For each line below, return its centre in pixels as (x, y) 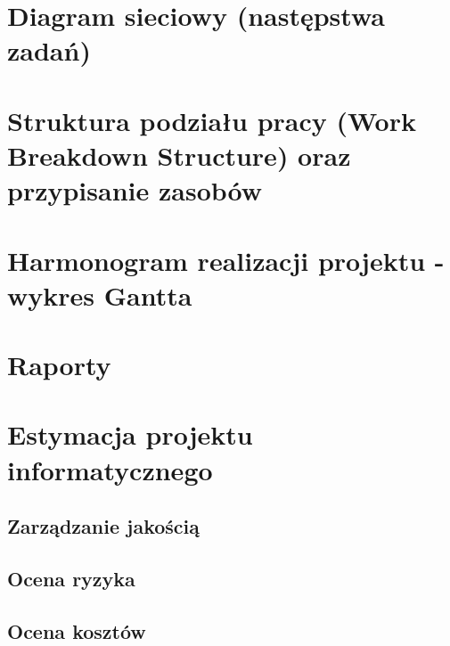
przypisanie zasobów (135, 190)
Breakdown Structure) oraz (179, 155)
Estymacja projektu (130, 434)
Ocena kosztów (77, 630)
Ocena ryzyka (71, 578)
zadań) (49, 50)
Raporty (59, 365)
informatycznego (110, 469)
